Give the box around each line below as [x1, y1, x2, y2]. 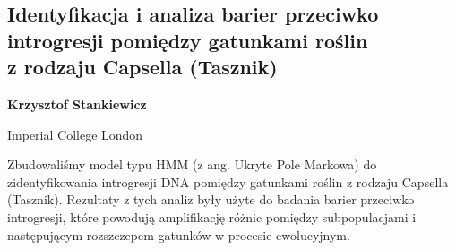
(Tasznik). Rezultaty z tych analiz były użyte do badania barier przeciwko [7, 190, 415, 209]
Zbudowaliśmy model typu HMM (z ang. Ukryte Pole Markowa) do [7, 155, 377, 174]
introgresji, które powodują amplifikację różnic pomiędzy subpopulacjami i [7, 207, 417, 226]
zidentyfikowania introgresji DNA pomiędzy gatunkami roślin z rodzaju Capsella [7, 172, 449, 191]
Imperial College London [7, 125, 143, 143]
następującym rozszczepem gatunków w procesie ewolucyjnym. [7, 225, 350, 244]
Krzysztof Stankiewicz [7, 94, 147, 113]
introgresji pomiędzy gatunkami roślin [7, 26, 368, 54]
